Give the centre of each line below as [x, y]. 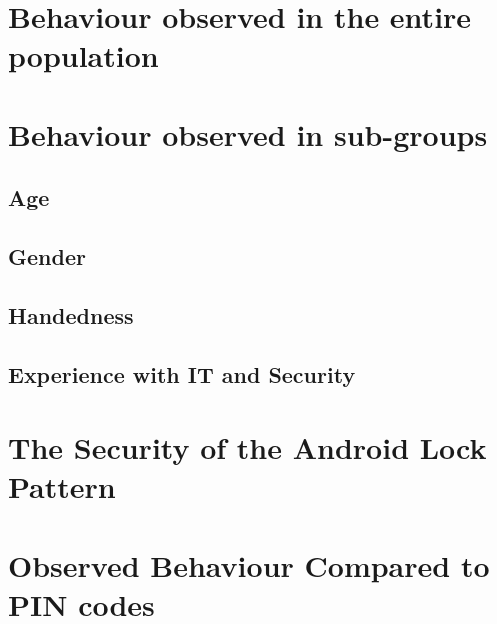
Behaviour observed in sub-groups [248, 133]
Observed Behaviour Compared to [249, 564]
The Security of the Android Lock [247, 447]
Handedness [71, 314]
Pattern [62, 486]
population [83, 55]
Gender [47, 256]
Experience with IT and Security [182, 373]
